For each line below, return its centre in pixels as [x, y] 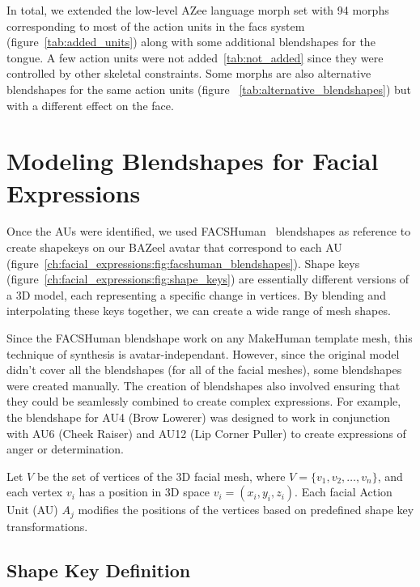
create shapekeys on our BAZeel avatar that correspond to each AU [174, 247]
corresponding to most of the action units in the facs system [156, 26]
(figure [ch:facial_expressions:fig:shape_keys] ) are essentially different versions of [208, 279]
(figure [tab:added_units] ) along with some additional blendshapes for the [191, 42]
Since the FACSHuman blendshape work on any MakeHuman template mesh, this [210, 338]
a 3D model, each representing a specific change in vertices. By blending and [196, 294]
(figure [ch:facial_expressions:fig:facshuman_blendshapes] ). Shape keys [183, 263]
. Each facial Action [344, 492]
